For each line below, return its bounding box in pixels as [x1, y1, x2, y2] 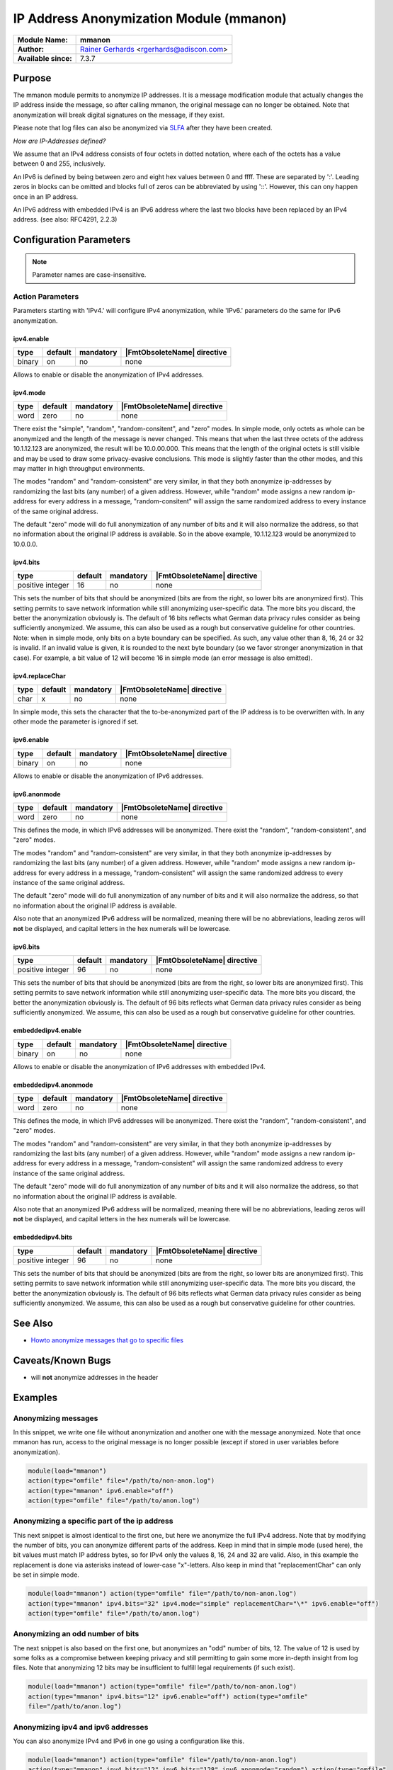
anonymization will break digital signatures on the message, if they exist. [13, 110, 225, 119]
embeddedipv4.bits [13, 1233, 73, 1242]
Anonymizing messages [13, 1413, 98, 1423]
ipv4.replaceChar [13, 671, 67, 680]
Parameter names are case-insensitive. [32, 270, 147, 279]
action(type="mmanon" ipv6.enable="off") [28, 1487, 174, 1495]
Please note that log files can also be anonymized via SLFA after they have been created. [13, 124, 273, 132]
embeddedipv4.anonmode [13, 1080, 93, 1089]
